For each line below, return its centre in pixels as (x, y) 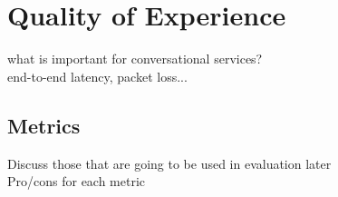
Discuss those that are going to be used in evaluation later (169, 163)
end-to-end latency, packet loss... (97, 76)
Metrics (44, 125)
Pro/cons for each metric (77, 181)
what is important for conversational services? (135, 59)
